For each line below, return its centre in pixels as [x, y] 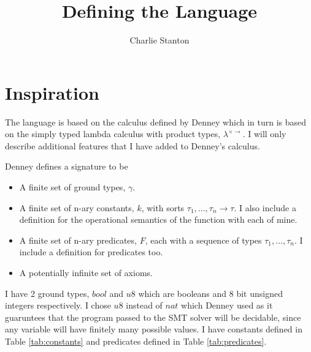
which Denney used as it [227, 305]
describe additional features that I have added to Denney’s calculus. [132, 145]
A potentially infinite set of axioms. [86, 272]
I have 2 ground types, [47, 293]
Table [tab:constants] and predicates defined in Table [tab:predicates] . [136, 341]
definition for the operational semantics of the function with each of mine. [158, 219]
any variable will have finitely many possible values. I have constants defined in [154, 329]
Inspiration [52, 92]
